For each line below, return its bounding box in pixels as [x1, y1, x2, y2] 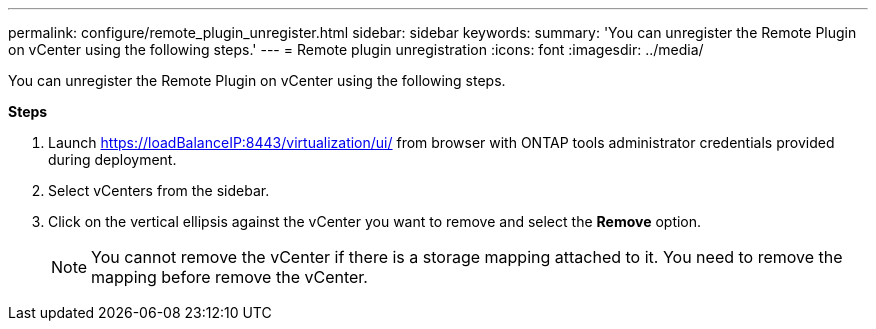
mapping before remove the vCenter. [91, 267, 368, 287]
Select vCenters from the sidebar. [48, 182, 270, 199]
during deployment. [48, 151, 177, 168]
